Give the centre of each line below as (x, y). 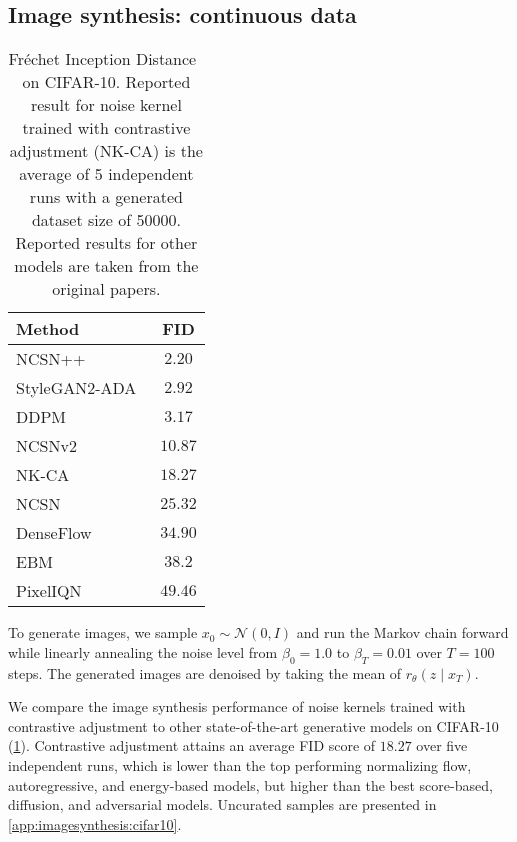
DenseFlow (54, 533)
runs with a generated (106, 197)
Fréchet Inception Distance (102, 59)
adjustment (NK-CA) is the (106, 151)
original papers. (106, 289)
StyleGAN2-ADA (76, 388)
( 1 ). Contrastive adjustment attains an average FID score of (192, 745)
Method (48, 329)
